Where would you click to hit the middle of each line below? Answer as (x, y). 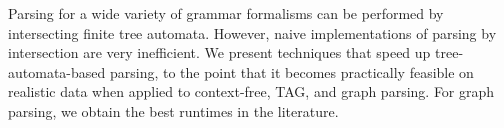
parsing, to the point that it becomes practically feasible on (291, 71)
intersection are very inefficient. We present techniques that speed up (219, 52)
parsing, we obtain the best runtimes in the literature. (173, 110)
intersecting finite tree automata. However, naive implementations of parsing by (252, 32)
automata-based (57, 71)
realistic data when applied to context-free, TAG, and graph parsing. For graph (251, 91)
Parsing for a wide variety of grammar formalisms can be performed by (226, 13)
